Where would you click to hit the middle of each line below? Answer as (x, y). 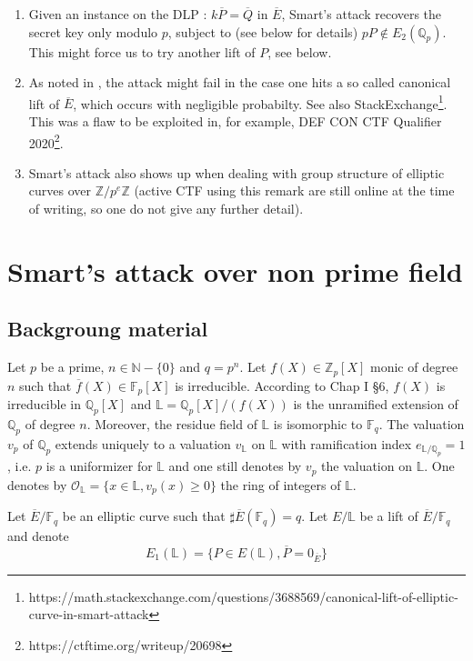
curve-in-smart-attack (89, 614)
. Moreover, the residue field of (172, 423)
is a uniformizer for (99, 466)
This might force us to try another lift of (142, 51)
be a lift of (389, 516)
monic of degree (414, 367)
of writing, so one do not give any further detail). (166, 209)
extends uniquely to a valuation (143, 443)
